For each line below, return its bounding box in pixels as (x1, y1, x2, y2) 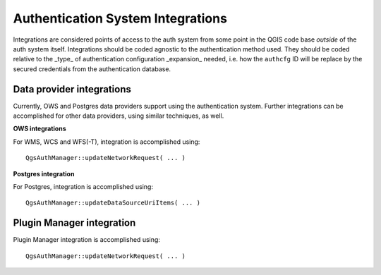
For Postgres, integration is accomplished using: (13, 182, 153, 190)
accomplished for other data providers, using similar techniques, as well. (13, 111, 224, 120)
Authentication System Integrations (13, 11, 227, 26)
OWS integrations (13, 124, 66, 133)
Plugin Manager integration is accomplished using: (13, 236, 160, 244)
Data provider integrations (13, 83, 132, 95)
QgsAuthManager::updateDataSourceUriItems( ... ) (25, 199, 201, 207)
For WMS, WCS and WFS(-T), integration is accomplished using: (13, 137, 200, 146)
